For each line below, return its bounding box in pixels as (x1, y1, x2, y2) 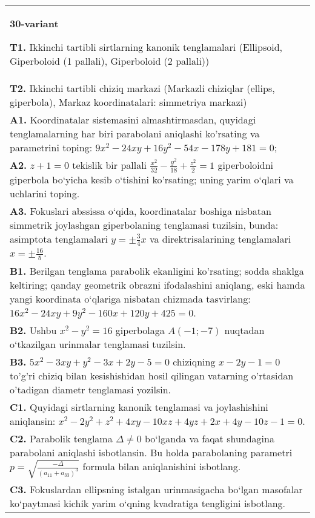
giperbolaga (115, 323, 165, 337)
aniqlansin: (10, 413, 56, 428)
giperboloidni (217, 158, 274, 172)
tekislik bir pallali (72, 158, 147, 172)
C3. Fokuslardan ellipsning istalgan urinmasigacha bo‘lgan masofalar (10, 482, 303, 496)
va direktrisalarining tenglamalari (149, 231, 291, 246)
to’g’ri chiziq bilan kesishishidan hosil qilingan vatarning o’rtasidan (10, 368, 294, 382)
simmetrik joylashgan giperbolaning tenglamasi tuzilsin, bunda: (10, 217, 279, 232)
